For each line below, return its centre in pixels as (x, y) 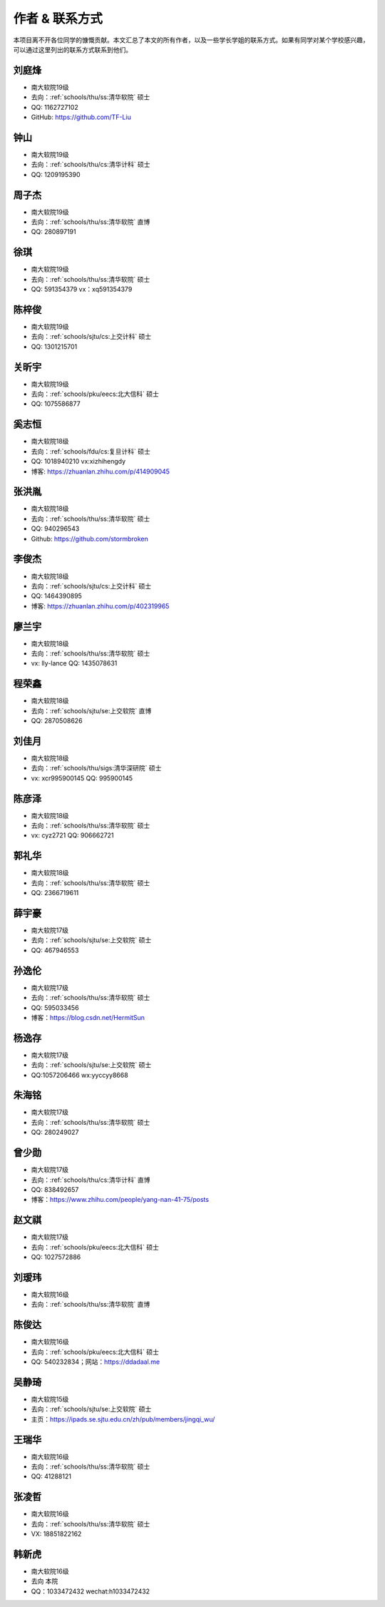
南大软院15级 (50, 1399)
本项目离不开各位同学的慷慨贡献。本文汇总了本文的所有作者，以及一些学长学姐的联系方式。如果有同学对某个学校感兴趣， (191, 40)
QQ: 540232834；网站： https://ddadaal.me (96, 1362)
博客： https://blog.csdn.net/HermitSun (88, 1017)
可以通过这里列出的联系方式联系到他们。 (72, 49)
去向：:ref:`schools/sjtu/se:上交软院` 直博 (91, 710)
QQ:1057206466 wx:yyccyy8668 (79, 1075)
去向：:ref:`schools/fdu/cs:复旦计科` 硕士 (91, 451)
